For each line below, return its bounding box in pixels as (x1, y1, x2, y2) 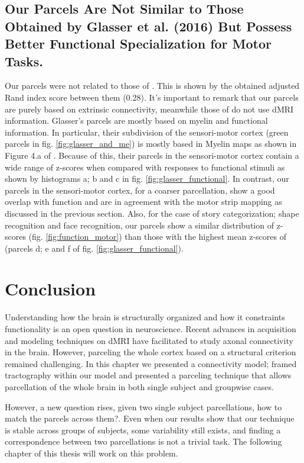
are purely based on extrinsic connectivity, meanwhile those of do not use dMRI (5, 102, 294, 115)
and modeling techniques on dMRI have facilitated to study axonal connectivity (5, 334, 293, 346)
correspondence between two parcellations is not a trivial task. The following (5, 435, 282, 448)
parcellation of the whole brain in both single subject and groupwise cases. (5, 380, 274, 393)
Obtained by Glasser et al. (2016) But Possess (5, 17, 292, 35)
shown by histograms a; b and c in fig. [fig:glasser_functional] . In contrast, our (5, 172, 289, 185)
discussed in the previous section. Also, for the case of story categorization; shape (5, 207, 299, 219)
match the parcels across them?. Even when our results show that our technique (5, 412, 295, 425)
